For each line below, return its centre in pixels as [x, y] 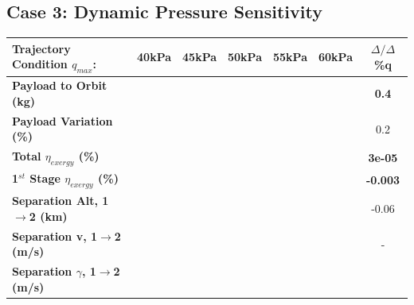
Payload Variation [62, 120]
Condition [40, 64]
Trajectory [41, 48]
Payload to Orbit [60, 85]
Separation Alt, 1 [61, 201]
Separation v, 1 [55, 236]
